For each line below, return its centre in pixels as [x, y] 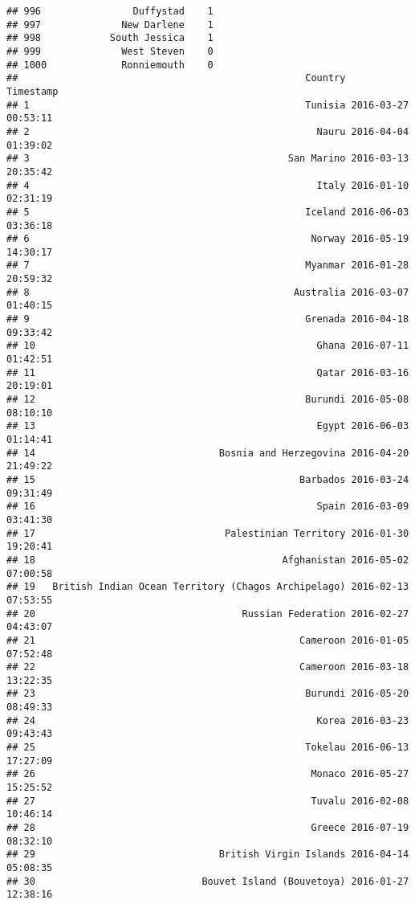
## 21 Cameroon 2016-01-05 [208, 640]
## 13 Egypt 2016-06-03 [208, 426]
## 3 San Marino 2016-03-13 [208, 159]
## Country [176, 78]
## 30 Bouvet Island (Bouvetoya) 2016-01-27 [208, 881]
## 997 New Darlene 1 [110, 25]
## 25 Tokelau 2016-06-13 [208, 748]
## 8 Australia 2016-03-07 [208, 292]
